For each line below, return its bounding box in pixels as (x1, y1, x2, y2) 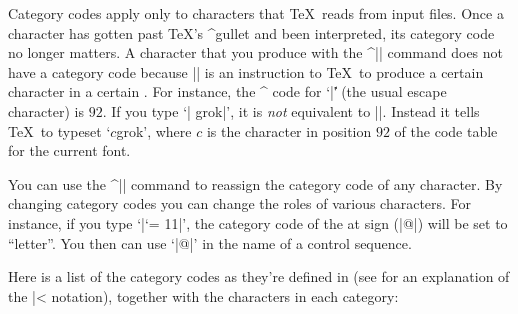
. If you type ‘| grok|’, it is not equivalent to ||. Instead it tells (102, 100, 480, 121)
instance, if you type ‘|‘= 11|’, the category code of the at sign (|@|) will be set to (8, 212, 508, 233)
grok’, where (116, 120, 192, 141)
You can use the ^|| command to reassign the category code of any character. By (8, 173, 503, 194)
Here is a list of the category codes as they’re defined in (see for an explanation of (8, 266, 510, 287)
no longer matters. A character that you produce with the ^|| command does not (8, 42, 504, 63)
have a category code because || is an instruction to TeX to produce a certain (8, 61, 484, 82)
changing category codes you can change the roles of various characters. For (8, 193, 472, 214)
